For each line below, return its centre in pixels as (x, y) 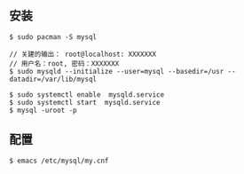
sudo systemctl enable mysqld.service (91, 95)
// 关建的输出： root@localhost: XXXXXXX (83, 54)
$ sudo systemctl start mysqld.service (85, 102)
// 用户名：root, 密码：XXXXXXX (64, 63)
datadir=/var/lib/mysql (53, 79)
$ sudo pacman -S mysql (53, 37)
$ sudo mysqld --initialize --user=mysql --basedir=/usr (117, 71)
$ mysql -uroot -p (43, 110)
